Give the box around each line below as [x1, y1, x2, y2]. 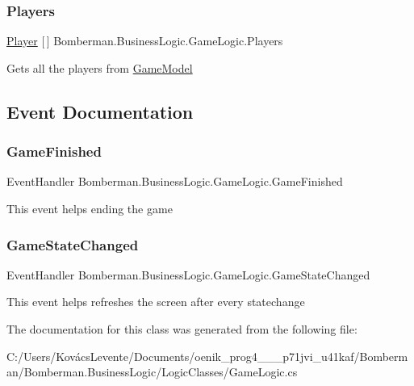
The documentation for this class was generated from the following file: [6, 321, 358, 337]
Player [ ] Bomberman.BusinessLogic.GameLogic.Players [6, 32, 283, 49]
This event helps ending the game [6, 200, 173, 216]
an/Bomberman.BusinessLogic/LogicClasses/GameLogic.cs [6, 363, 298, 380]
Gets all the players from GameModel [6, 59, 193, 76]
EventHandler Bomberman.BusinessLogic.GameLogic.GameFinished [6, 173, 343, 190]
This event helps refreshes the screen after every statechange [6, 293, 305, 310]
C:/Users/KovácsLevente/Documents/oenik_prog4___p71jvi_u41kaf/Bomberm [6, 347, 408, 364]
